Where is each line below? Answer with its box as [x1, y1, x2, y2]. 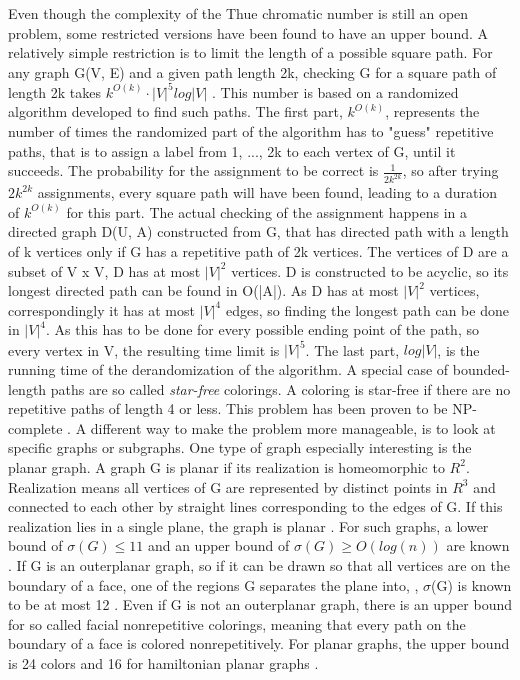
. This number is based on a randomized [211, 81, 459, 102]
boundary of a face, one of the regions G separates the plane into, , [8, 574, 419, 595]
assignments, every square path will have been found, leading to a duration [37, 182, 498, 203]
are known [446, 535, 510, 556]
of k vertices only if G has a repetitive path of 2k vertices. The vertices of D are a [8, 240, 509, 261]
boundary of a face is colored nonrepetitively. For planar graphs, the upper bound [8, 633, 510, 654]
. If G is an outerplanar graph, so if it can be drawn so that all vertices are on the [8, 554, 510, 575]
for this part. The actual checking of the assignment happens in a [66, 201, 467, 222]
